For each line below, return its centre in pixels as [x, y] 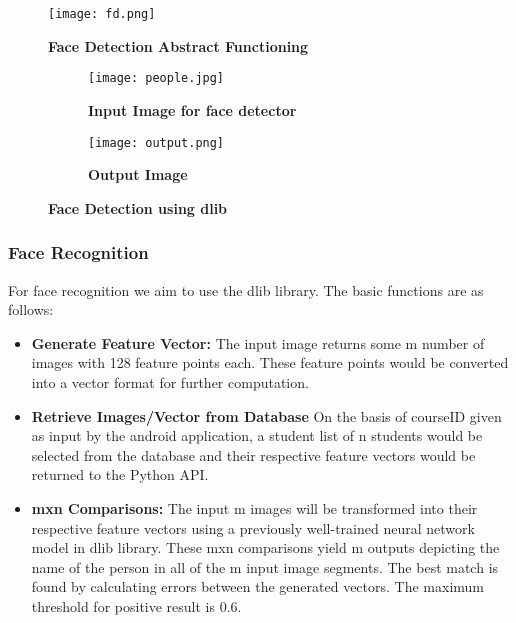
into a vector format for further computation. [170, 381]
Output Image [138, 174]
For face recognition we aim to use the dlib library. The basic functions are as [246, 289]
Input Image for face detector [192, 109]
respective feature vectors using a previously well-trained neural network [253, 527]
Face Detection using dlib [138, 207]
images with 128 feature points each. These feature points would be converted [270, 362]
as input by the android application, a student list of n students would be [257, 435]
